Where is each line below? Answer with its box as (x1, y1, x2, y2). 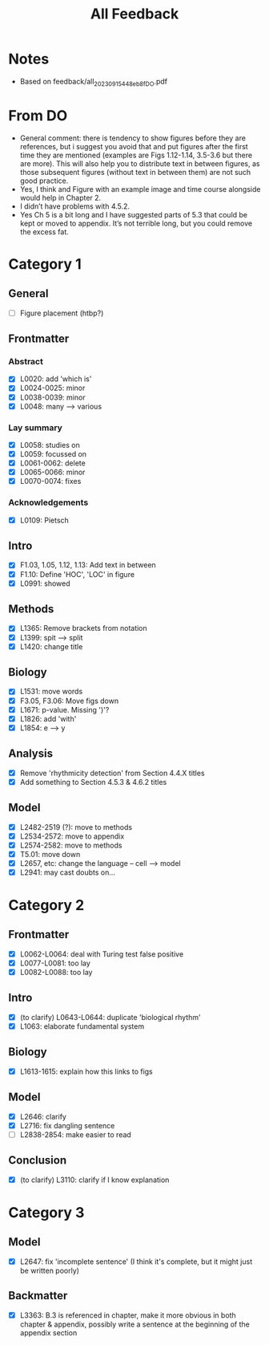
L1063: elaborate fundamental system (19, 1021, 145, 1031)
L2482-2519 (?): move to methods (19, 822, 133, 831)
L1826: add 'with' (19, 713, 77, 723)
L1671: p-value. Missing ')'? (19, 705, 110, 714)
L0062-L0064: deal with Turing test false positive (19, 949, 184, 959)
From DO (8, 106, 68, 124)
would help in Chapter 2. (19, 193, 102, 202)
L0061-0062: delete (19, 458, 86, 468)
